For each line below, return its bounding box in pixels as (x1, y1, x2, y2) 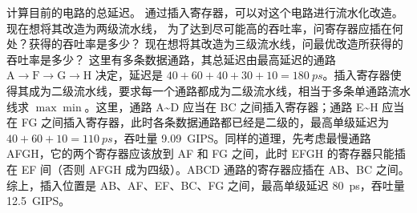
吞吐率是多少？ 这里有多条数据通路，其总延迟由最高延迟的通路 (6, 50, 336, 67)
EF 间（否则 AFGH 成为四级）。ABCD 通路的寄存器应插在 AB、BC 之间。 (21, 160, 410, 177)
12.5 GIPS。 (6, 192, 71, 209)
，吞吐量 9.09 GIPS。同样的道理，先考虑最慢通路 (112, 129, 371, 146)
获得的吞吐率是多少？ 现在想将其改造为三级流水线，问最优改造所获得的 (28, 35, 403, 52)
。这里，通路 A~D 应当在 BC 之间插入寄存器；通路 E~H (84, 98, 379, 115)
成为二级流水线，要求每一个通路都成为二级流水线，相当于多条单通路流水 (28, 82, 411, 98)
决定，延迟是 (95, 66, 164, 83)
